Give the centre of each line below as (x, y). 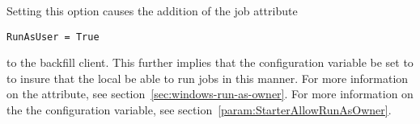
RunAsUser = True (53, 37)
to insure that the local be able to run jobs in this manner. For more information (208, 78)
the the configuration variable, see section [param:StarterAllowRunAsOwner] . (199, 110)
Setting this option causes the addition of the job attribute (152, 10)
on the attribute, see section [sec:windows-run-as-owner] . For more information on (210, 94)
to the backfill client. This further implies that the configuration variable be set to (210, 62)
